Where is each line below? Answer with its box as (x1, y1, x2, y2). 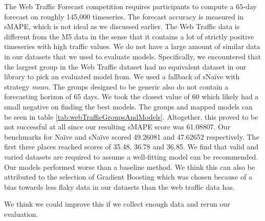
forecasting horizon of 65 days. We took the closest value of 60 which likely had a (4, 91, 259, 102)
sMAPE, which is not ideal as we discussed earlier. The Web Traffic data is (4, 21, 240, 32)
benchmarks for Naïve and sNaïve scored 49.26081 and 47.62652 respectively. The (4, 131, 259, 142)
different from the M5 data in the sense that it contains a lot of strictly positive (4, 31, 254, 41)
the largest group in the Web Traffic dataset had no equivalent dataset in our (4, 61, 247, 72)
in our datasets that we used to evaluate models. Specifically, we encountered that (4, 51, 261, 61)
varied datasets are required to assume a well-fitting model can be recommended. (4, 151, 258, 162)
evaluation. (4, 208, 38, 219)
